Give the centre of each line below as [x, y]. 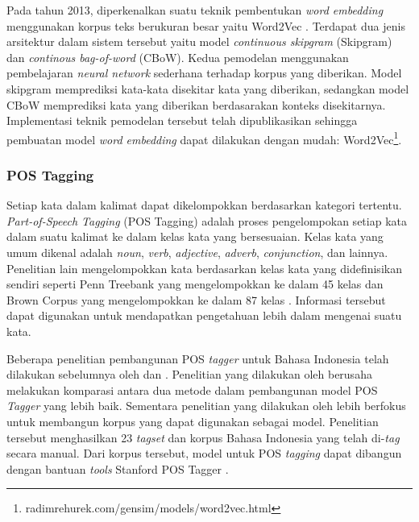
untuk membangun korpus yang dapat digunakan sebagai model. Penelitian [193, 421]
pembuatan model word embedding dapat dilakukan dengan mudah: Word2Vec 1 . [204, 138]
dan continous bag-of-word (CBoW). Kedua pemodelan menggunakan [178, 57]
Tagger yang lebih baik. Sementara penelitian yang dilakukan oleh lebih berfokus [206, 406]
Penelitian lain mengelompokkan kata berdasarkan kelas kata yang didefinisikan [204, 268]
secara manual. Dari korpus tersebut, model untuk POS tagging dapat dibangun [204, 453]
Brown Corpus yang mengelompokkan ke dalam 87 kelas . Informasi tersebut [196, 299]
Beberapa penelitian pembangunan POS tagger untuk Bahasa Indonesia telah [198, 358]
